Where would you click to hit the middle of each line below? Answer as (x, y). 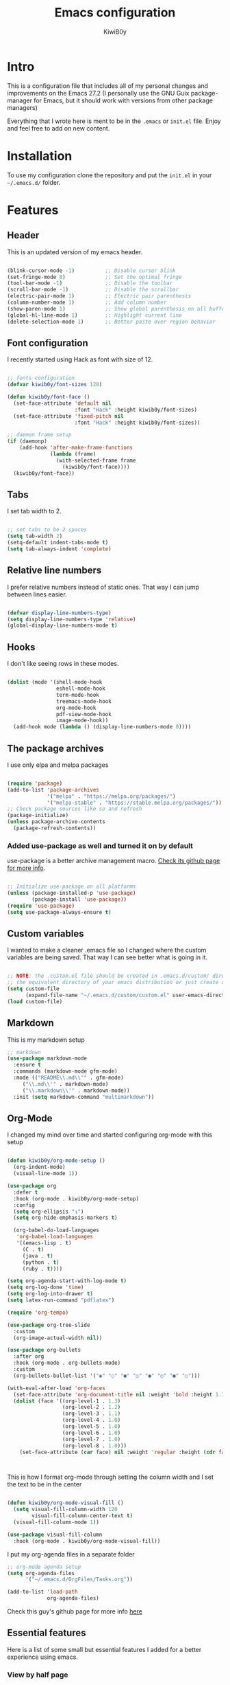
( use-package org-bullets (44, 1350)
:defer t (26, 1192)
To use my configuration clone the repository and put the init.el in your (110, 175)
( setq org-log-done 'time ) (46, 1287)
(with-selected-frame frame (96, 460)
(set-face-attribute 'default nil (62, 403)
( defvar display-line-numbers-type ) (59, 613)
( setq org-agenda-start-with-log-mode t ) (67, 1281)
